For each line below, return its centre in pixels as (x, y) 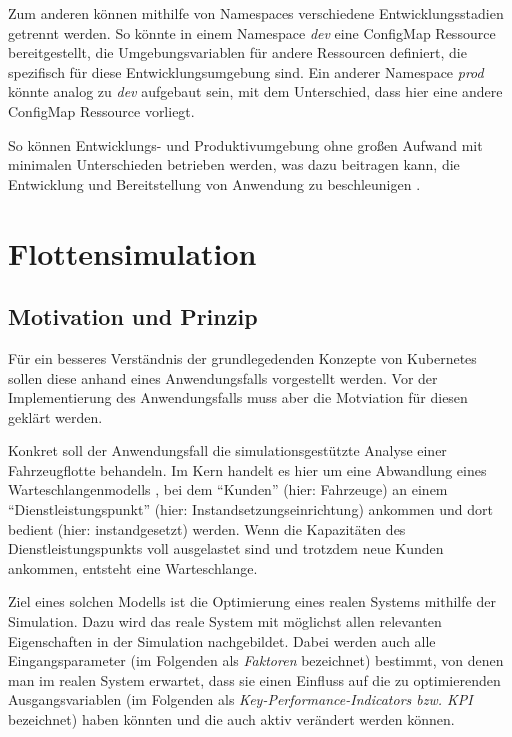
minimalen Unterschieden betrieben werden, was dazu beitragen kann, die (234, 164)
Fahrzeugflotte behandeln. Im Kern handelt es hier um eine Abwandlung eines (247, 469)
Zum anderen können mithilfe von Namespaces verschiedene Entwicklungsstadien (256, 13)
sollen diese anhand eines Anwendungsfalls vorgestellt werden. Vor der (223, 377)
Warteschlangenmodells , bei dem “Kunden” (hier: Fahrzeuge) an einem (228, 489)
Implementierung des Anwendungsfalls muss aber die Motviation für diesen (238, 397)
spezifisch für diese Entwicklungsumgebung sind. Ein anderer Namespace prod (246, 71)
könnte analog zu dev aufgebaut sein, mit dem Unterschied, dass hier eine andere (255, 91)
